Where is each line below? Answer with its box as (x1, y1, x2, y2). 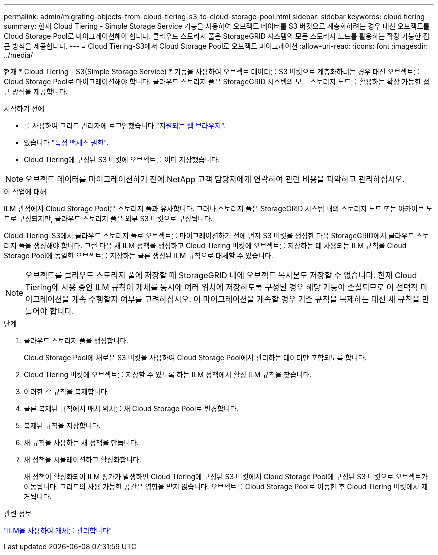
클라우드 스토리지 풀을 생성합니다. (24, 336, 129, 345)
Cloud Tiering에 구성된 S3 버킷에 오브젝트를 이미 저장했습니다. (24, 155, 220, 164)
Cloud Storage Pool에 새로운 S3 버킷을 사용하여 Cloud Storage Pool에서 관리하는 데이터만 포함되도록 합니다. (24, 353, 367, 362)
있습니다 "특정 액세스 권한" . (24, 138, 109, 147)
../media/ (4, 51, 33, 59)
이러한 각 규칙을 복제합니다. (24, 387, 109, 396)
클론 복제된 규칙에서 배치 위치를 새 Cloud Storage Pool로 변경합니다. (24, 404, 239, 413)
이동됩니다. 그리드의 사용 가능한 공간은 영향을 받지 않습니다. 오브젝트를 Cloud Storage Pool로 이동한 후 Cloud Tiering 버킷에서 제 (24, 482, 428, 491)
